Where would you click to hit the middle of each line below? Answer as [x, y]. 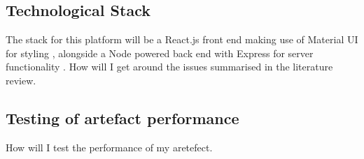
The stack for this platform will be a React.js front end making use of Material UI [182, 39]
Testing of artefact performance [122, 118]
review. [21, 80]
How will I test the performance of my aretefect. [109, 147]
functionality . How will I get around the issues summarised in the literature [169, 67]
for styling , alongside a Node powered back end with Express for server [160, 53]
